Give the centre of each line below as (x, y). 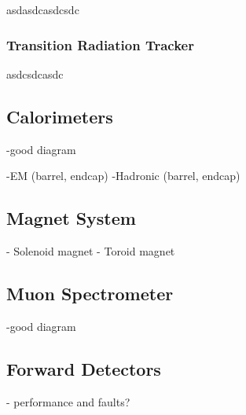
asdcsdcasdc (35, 73)
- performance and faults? (68, 401)
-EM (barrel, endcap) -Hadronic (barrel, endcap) (123, 176)
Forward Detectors (84, 368)
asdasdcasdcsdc (43, 9)
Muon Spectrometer (90, 293)
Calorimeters (60, 116)
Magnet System (71, 218)
